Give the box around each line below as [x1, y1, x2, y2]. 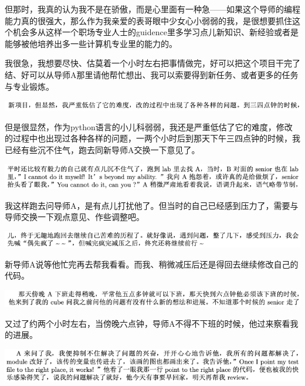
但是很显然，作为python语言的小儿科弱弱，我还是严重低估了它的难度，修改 [5, 120, 293, 133]
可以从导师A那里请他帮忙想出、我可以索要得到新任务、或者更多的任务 [29, 68, 299, 80]
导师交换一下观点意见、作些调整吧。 [5, 211, 144, 223]
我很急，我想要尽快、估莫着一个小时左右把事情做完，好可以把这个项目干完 [5, 57, 292, 69]
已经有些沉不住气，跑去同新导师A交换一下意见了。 [5, 143, 200, 155]
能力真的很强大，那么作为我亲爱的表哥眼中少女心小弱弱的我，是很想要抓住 [5, 14, 292, 26]
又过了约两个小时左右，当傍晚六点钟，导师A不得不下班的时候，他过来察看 [5, 317, 290, 329]
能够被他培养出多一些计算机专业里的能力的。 [5, 37, 177, 49]
